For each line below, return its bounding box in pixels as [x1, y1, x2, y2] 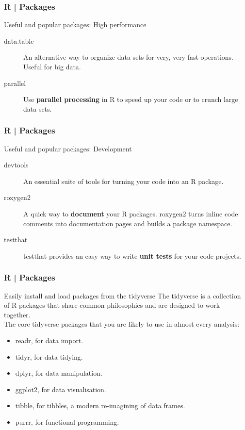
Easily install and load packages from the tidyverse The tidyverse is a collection [4, 290, 241, 300]
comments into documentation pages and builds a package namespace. [23, 218, 232, 228]
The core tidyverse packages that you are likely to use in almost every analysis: [4, 319, 240, 329]
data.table [4, 35, 34, 46]
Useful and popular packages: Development [4, 143, 132, 153]
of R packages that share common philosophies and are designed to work [4, 300, 220, 310]
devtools [4, 160, 29, 170]
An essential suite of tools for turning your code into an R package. [23, 176, 224, 186]
